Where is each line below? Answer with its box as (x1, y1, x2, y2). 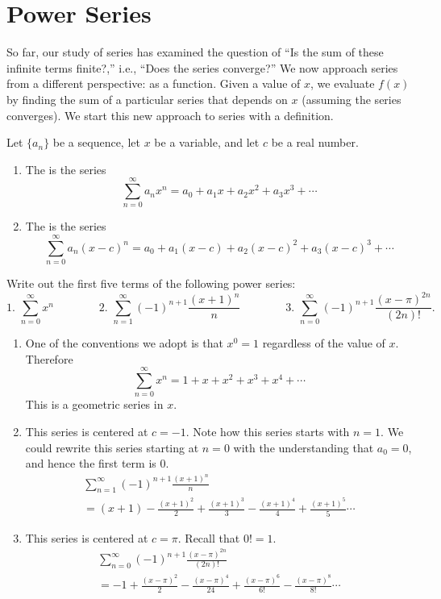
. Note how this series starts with (185, 422, 350, 439)
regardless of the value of (262, 335, 385, 351)
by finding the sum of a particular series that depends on (6, 90, 288, 107)
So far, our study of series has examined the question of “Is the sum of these (6, 44, 384, 60)
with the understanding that (233, 439, 374, 455)
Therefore (25, 350, 73, 367)
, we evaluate (310, 75, 375, 92)
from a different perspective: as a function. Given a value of (6, 75, 301, 92)
